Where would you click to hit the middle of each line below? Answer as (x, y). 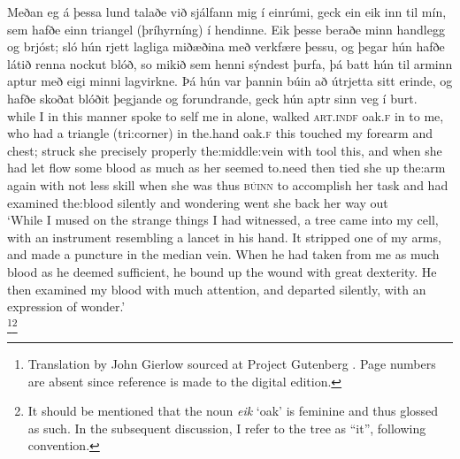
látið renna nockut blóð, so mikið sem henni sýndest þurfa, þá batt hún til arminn (230, 63)
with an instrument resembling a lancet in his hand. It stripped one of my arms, (224, 237)
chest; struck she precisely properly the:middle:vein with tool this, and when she (225, 150)
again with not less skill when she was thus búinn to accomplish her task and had (228, 184)
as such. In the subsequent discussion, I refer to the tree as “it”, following (227, 428)
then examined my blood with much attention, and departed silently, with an (217, 289)
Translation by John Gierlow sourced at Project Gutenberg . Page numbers (232, 364)
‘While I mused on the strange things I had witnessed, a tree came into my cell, (223, 220)
